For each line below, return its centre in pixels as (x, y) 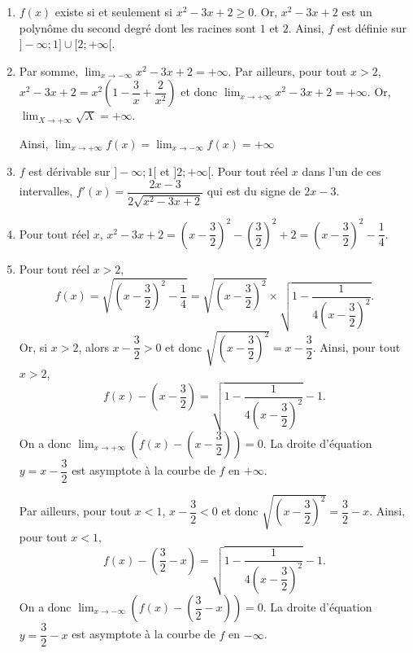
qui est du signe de (254, 191)
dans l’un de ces (341, 171)
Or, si (33, 346)
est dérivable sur (70, 171)
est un (357, 11)
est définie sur (372, 27)
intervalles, (46, 191)
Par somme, (49, 70)
